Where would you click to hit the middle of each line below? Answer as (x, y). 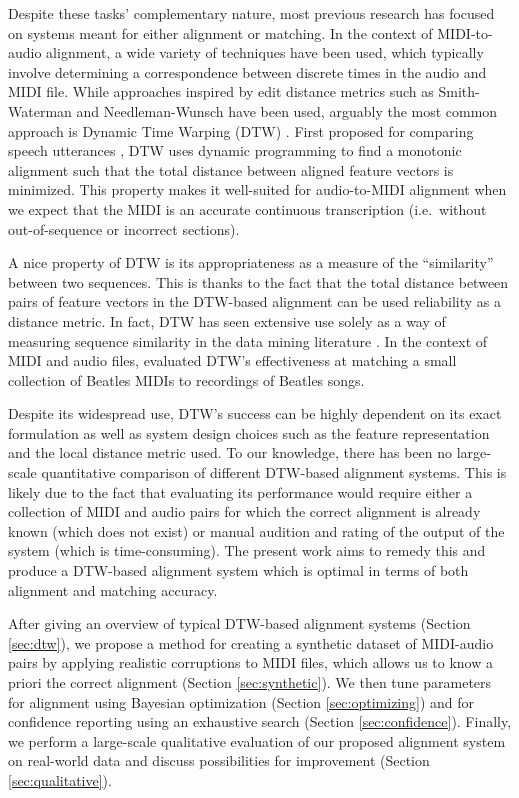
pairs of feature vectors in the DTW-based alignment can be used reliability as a (255, 301)
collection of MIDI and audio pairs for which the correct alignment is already (244, 511)
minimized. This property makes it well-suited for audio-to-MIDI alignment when (257, 189)
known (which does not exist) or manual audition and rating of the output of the (256, 530)
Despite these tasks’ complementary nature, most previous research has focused (251, 13)
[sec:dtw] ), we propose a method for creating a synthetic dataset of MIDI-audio (251, 642)
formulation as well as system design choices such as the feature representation (249, 432)
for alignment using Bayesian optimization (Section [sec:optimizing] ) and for (241, 701)
